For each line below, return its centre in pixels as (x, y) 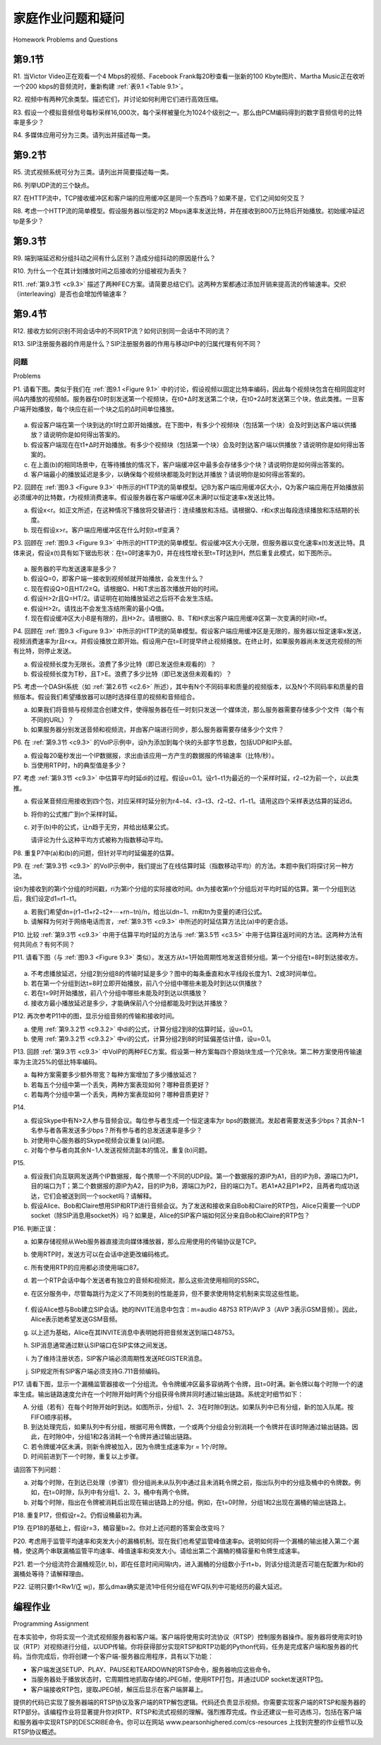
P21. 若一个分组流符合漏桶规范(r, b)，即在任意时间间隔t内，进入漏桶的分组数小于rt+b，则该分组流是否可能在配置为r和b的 (188, 1564)
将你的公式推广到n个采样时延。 (76, 814)
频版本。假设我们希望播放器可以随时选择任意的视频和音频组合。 (106, 696)
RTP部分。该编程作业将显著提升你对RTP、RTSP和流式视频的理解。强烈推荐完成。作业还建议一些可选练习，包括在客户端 (187, 1712)
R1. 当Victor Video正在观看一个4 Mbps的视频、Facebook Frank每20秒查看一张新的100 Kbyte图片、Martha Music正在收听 (189, 76)
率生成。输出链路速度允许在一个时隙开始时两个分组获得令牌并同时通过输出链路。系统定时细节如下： (158, 1394)
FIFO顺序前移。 (53, 1417)
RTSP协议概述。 (36, 1732)
